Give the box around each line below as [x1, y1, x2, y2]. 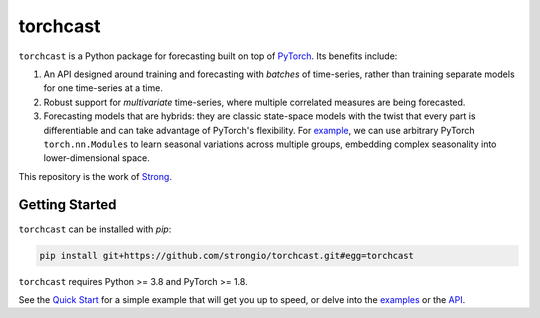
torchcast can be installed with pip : [18, 223, 172, 235]
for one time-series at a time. [43, 82, 164, 94]
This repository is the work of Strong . [18, 170, 172, 182]
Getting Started [18, 196, 117, 214]
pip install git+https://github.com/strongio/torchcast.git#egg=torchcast [39, 250, 415, 261]
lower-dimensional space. [43, 152, 150, 164]
